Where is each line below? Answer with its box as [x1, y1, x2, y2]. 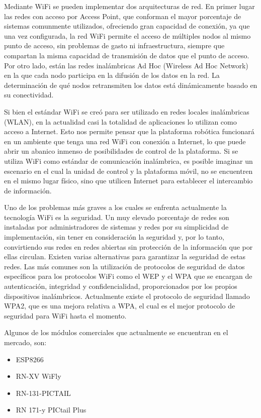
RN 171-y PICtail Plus [16, 404, 86, 415]
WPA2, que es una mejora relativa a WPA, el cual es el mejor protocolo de [4, 300, 235, 311]
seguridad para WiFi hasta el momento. [4, 310, 127, 321]
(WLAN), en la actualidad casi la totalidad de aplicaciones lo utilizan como [4, 116, 237, 127]
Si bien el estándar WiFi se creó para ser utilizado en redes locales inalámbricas [4, 106, 249, 117]
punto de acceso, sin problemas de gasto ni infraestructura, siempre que [4, 40, 225, 51]
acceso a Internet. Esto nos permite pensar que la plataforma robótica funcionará [4, 126, 254, 137]
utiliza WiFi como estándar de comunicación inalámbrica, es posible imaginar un [4, 155, 253, 166]
